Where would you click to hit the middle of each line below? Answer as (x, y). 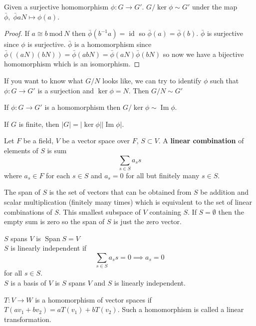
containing (165, 211)
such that (225, 80)
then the (231, 211)
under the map (215, 6)
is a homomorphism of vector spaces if (93, 299)
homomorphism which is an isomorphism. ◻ (72, 64)
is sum (57, 150)
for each (58, 175)
